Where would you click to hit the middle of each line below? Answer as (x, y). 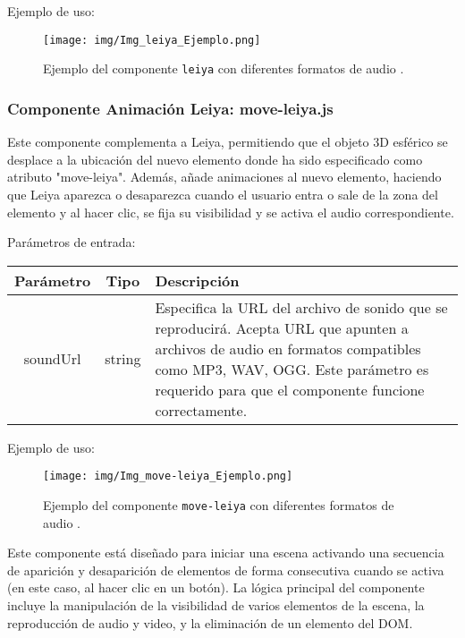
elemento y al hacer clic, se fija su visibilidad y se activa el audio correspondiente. (231, 212)
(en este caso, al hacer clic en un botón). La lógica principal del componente (216, 587)
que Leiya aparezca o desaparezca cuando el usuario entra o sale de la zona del (223, 194)
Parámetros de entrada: (72, 242)
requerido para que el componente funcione (290, 389)
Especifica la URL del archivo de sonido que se (301, 307)
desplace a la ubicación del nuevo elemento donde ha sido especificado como (215, 159)
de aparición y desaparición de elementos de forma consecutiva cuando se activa (226, 570)
